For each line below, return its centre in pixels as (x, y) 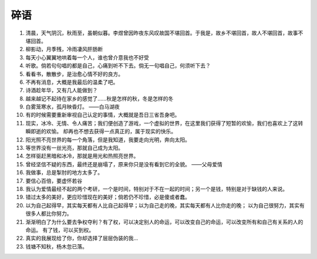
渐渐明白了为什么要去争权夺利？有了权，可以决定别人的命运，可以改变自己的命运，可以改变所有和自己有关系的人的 (164, 222)
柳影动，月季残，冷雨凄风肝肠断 (64, 49)
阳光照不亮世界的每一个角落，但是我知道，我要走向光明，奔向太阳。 (108, 139)
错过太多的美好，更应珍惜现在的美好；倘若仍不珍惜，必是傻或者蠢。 (108, 197)
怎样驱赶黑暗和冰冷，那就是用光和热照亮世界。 (82, 156)
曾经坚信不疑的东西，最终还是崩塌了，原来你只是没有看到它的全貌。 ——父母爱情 (124, 164)
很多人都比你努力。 (49, 214)
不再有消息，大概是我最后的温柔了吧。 (72, 82)
